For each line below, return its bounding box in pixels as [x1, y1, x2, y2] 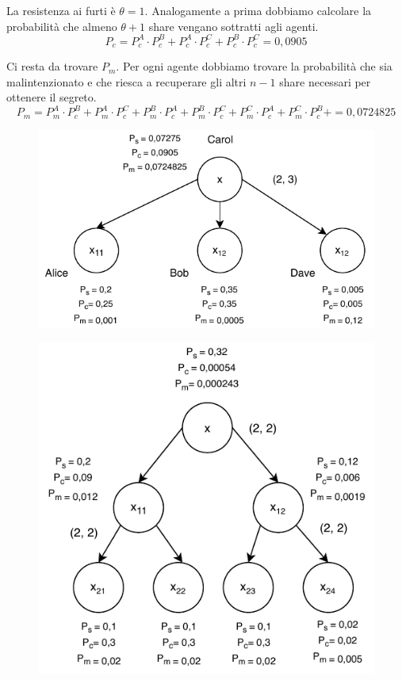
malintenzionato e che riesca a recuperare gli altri [6, 73, 247, 90]
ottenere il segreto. [6, 89, 97, 105]
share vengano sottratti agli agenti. [148, 17, 319, 34]
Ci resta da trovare [6, 58, 98, 74]
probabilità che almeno [6, 17, 117, 34]
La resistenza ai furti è [6, 2, 116, 18]
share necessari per [279, 73, 371, 90]
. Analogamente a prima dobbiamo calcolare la [144, 2, 372, 18]
